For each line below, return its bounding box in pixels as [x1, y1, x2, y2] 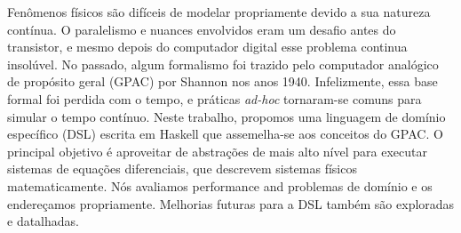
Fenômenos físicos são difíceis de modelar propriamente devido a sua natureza [7, 3, 431, 20]
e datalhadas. [7, 212, 79, 230]
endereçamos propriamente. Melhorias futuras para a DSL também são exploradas [7, 194, 455, 213]
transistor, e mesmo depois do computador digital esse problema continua [7, 37, 408, 56]
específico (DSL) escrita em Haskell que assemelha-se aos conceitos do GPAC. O [7, 125, 443, 143]
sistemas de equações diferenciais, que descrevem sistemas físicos [7, 159, 357, 178]
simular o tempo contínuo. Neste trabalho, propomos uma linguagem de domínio [7, 107, 446, 125]
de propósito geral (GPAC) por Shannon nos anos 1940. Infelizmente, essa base [7, 72, 438, 91]
